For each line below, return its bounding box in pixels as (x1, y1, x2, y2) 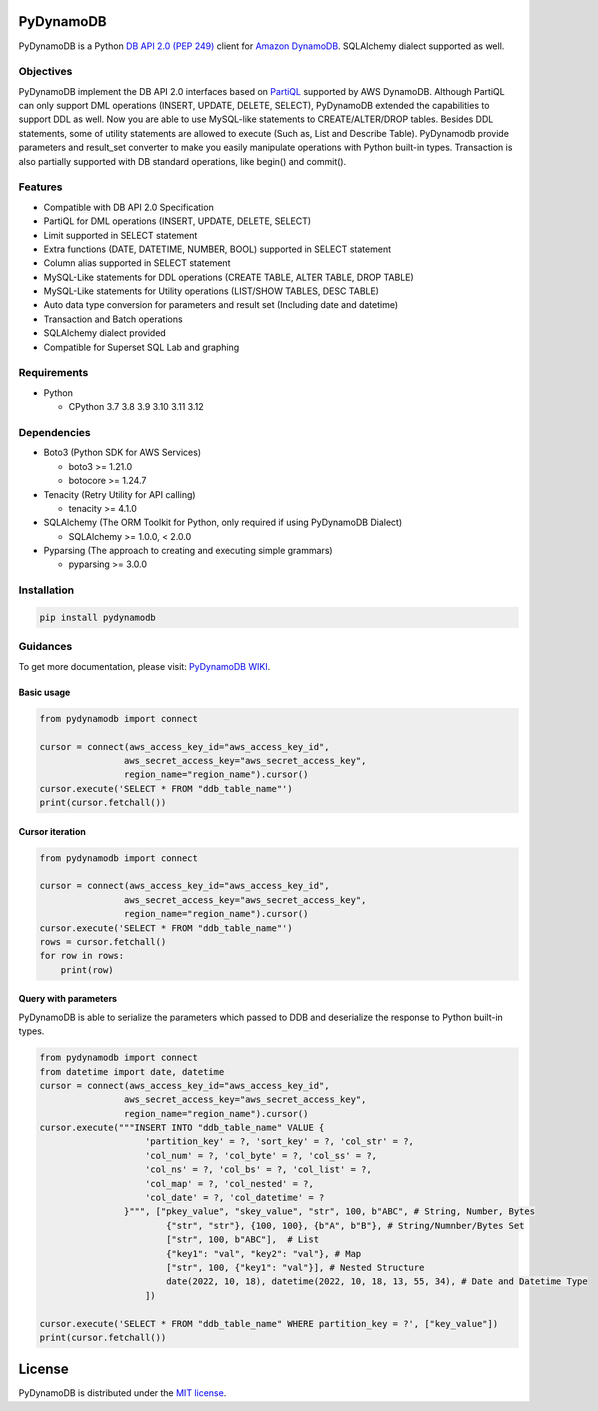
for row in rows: (39, 950, 125, 962)
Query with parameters (18, 993, 118, 1005)
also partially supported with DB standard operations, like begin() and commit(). (18, 155, 347, 167)
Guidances (18, 640, 73, 654)
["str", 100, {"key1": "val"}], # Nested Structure (165, 1261, 425, 1273)
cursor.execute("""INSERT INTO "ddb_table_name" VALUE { (39, 1122, 325, 1134)
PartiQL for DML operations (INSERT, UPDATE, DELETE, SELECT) (43, 215, 312, 227)
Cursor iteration (18, 825, 87, 837)
